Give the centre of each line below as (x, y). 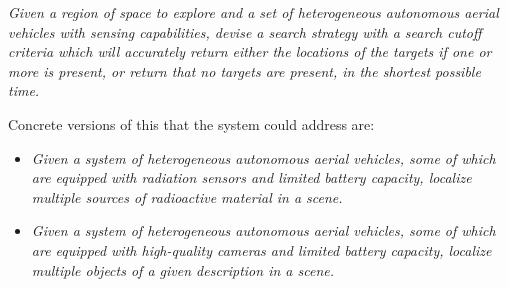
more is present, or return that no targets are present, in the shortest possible (244, 70)
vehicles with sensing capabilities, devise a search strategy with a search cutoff (245, 31)
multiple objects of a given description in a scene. (182, 269)
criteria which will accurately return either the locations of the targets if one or (250, 51)
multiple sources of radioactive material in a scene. (187, 196)
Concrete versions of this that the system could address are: (191, 123)
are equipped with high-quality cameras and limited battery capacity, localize (261, 249)
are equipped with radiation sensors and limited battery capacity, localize (251, 177)
